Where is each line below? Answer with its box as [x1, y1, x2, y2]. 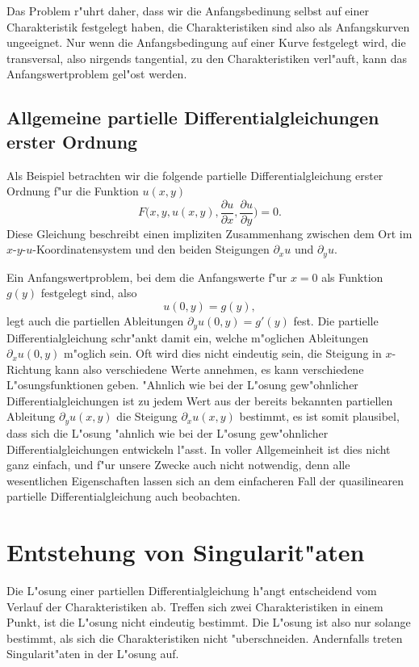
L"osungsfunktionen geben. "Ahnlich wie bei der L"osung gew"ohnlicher [6, 376, 358, 393]
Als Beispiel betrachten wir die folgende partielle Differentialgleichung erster [6, 166, 383, 183]
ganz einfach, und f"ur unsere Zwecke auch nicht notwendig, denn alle [6, 456, 350, 473]
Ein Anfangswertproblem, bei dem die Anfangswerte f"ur [6, 268, 287, 285]
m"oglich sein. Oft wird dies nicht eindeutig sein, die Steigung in [64, 345, 382, 362]
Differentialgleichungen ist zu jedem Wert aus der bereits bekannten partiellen [6, 392, 393, 409]
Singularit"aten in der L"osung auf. [6, 645, 179, 662]
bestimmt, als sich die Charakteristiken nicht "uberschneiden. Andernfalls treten [6, 629, 403, 646]
